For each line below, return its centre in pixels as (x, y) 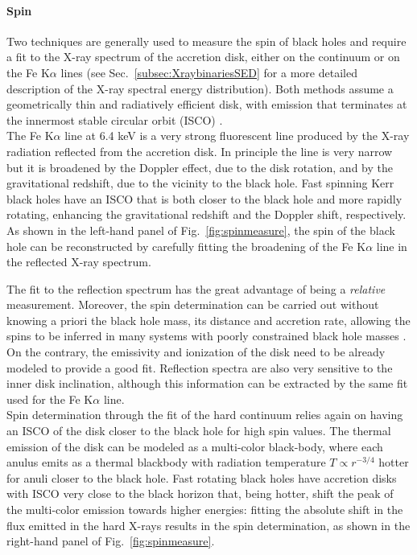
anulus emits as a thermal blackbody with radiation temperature (166, 462)
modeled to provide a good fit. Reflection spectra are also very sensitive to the (200, 367)
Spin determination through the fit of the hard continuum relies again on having (205, 415)
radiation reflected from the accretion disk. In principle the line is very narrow (200, 151)
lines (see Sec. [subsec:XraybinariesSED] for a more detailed (209, 72)
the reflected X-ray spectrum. (79, 262)
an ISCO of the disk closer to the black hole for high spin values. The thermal (199, 431)
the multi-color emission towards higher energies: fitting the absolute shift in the (205, 510)
